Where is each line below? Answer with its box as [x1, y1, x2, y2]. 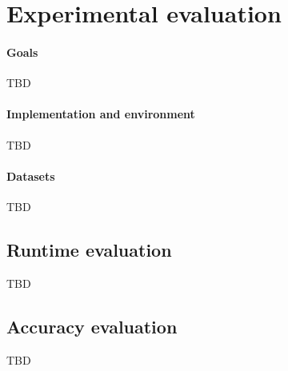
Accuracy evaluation [6, 313, 178, 338]
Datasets [6, 167, 55, 184]
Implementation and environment [6, 106, 195, 122]
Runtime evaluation [6, 237, 172, 261]
